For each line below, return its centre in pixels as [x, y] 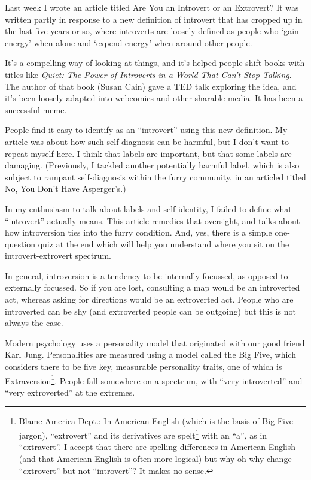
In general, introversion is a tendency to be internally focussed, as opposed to [147, 275]
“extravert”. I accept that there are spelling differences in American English [157, 447]
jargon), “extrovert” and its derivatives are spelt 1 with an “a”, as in [143, 434]
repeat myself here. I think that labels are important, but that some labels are [148, 153]
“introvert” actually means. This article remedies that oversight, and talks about [153, 220]
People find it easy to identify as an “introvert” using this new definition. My [146, 130]
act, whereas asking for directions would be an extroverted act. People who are [149, 299]
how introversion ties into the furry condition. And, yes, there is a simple [138, 232]
